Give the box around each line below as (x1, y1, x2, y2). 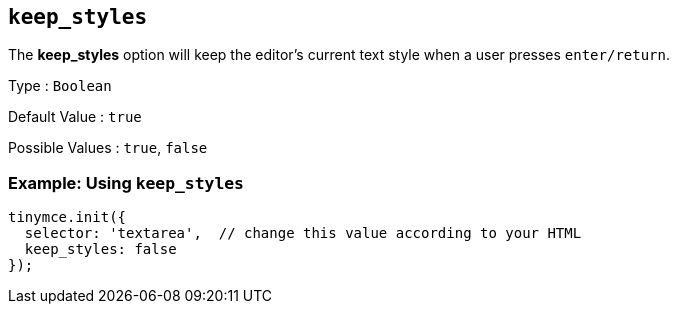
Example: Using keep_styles (8, 172, 244, 193)
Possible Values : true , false (8, 139, 208, 157)
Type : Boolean (8, 77, 112, 95)
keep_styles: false (24, 241, 177, 258)
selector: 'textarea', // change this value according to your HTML (24, 225, 582, 242)
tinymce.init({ (8, 209, 127, 226)
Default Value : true (8, 108, 142, 126)
